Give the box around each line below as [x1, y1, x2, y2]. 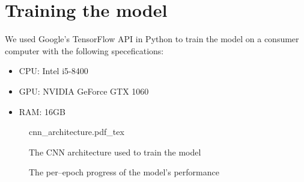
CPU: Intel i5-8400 [19, 64, 88, 77]
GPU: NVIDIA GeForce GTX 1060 [19, 84, 149, 97]
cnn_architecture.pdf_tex [29, 125, 124, 138]
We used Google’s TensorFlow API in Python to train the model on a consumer [5, 33, 299, 45]
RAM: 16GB [19, 105, 65, 118]
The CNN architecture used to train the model [29, 145, 201, 158]
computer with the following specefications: [5, 44, 164, 57]
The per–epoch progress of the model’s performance [29, 166, 219, 178]
